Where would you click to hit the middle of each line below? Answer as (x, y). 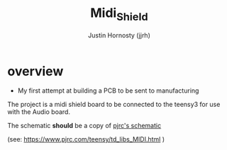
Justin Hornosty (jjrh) (119, 35)
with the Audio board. (39, 112)
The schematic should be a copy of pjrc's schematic (84, 126)
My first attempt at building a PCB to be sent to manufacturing (108, 91)
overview (35, 71)
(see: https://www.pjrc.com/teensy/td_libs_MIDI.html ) (86, 139)
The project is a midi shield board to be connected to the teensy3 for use (114, 105)
